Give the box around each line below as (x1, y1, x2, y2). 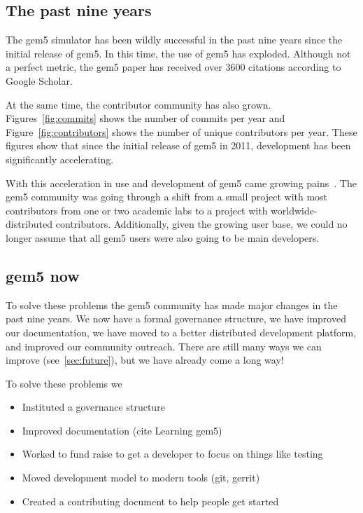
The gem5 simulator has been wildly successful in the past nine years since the (6, 32, 343, 47)
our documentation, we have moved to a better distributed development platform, (6, 324, 357, 339)
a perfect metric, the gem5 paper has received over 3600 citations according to (6, 60, 341, 74)
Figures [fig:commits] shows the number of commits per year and (6, 111, 285, 125)
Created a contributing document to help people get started (22, 493, 279, 508)
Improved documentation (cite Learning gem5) (22, 423, 222, 437)
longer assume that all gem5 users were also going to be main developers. (6, 230, 320, 245)
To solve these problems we (6, 376, 122, 390)
